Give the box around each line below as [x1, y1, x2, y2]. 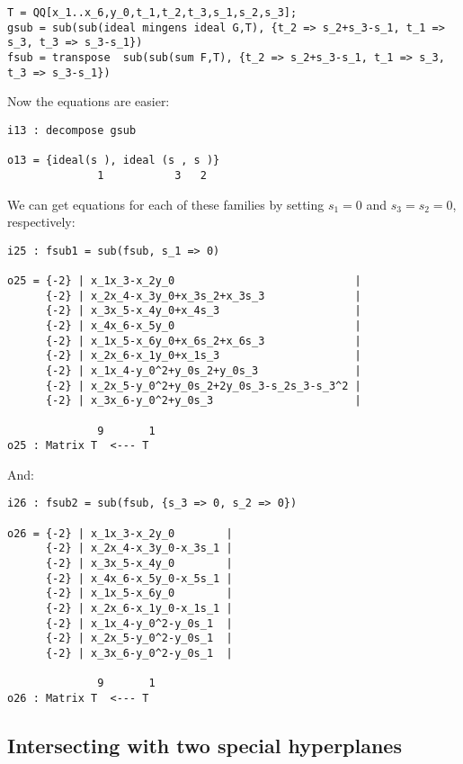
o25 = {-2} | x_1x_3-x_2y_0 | [7, 274, 361, 287]
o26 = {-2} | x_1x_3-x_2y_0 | [7, 526, 233, 540]
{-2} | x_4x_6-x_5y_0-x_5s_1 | [45, 571, 233, 585]
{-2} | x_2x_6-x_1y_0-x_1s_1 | [45, 602, 233, 616]
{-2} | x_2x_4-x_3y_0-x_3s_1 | [45, 542, 233, 555]
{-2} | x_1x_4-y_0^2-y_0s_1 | [45, 616, 233, 630]
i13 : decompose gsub [7, 123, 137, 137]
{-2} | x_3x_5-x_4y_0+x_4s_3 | [45, 304, 361, 318]
